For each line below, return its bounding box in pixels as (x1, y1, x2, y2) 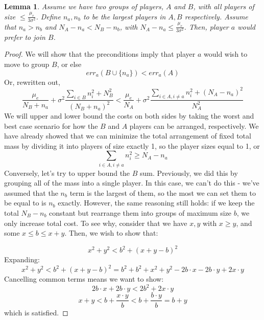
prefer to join (4, 31, 45, 42)
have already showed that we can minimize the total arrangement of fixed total (4, 130, 251, 141)
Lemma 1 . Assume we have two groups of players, (4, 1, 164, 11)
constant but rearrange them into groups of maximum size (49, 208, 232, 218)
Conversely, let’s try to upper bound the (4, 167, 130, 178)
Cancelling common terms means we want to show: (4, 273, 164, 284)
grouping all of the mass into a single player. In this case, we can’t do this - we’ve (4, 177, 259, 188)
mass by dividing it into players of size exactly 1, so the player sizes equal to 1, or (4, 140, 260, 151)
